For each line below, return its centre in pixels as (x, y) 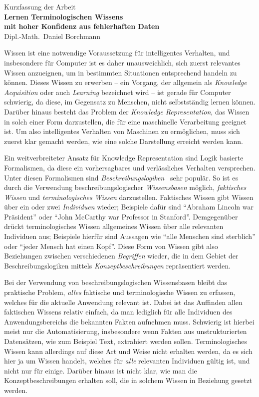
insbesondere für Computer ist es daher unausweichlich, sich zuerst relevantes (122, 62)
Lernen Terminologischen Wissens (64, 16)
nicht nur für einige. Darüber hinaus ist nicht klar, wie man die (101, 370)
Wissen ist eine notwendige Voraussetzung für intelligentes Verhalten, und (117, 53)
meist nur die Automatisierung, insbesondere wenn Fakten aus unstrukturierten (126, 331)
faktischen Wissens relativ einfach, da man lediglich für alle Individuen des (118, 312)
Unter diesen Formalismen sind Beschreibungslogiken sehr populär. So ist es (121, 177)
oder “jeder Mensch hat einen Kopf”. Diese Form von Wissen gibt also (111, 246)
